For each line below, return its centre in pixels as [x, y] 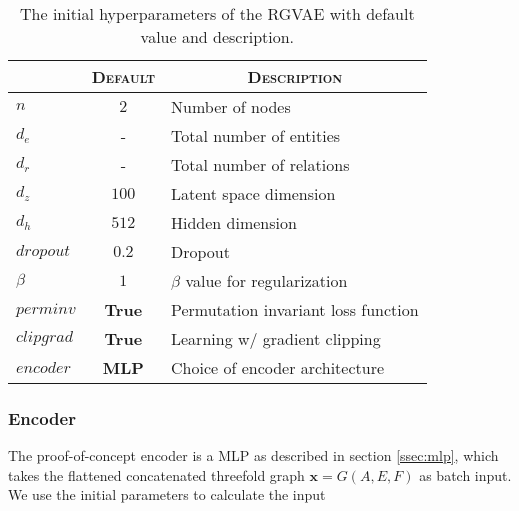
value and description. [217, 36]
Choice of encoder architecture [278, 367]
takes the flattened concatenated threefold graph [156, 474]
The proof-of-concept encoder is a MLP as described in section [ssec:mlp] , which [253, 455]
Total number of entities [256, 135]
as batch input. [465, 474]
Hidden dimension [234, 222]
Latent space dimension [253, 193]
